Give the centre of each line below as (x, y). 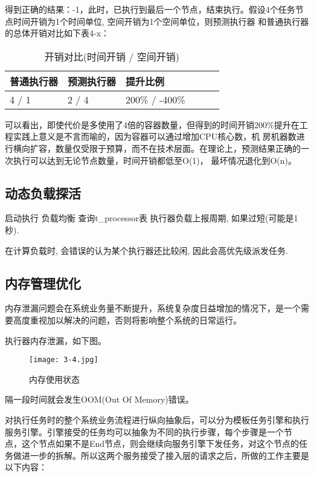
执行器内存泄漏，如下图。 (56, 340)
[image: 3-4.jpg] (64, 360)
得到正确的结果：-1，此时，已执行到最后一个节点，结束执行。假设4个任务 (150, 9)
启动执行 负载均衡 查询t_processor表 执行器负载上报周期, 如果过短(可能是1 (152, 218)
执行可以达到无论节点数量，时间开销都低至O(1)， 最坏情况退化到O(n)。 (155, 160)
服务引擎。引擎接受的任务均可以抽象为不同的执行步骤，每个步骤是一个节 (149, 431)
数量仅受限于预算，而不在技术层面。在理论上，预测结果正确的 (178, 148)
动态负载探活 (43, 193)
